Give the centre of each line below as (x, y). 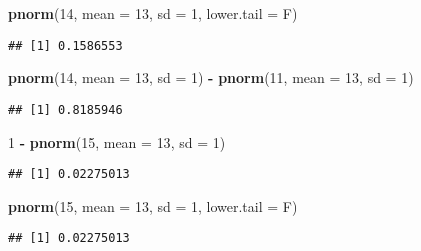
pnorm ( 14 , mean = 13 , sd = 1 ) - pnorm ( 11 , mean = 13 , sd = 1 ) (211, 77)
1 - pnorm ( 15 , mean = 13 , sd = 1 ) (117, 141)
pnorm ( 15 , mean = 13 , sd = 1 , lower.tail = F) (153, 205)
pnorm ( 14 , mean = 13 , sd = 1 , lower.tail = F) (153, 13)
